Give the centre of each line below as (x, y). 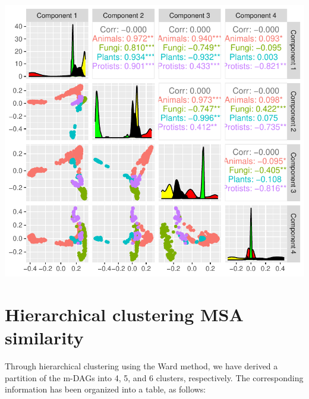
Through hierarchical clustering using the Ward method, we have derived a (141, 366)
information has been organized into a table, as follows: (105, 389)
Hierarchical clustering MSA (124, 314)
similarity (44, 338)
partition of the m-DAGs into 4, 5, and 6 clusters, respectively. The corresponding (154, 377)
